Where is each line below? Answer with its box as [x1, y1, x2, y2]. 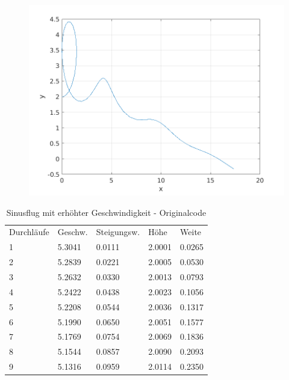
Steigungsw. [96, 225, 140, 238]
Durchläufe [9, 225, 49, 238]
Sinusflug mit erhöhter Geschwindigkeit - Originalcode [6, 206, 207, 218]
